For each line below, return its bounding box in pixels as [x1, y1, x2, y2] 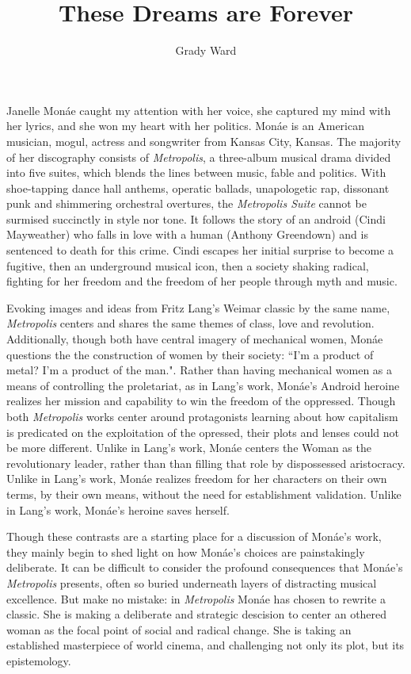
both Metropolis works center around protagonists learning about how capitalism [6, 408, 398, 424]
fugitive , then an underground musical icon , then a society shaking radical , [6, 257, 369, 274]
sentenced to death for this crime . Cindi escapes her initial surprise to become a [6, 242, 394, 258]
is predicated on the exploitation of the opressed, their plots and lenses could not [6, 423, 400, 440]
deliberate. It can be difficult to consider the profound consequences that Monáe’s [6, 559, 403, 576]
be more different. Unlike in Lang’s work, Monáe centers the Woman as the [6, 439, 371, 456]
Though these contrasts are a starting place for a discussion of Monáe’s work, [6, 528, 382, 545]
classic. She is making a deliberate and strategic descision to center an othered [6, 606, 387, 622]
